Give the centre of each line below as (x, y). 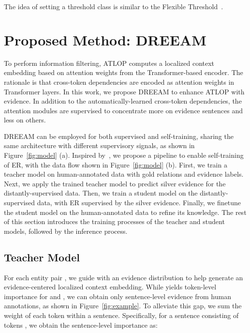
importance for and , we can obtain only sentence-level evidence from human (118, 296)
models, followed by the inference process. (66, 231)
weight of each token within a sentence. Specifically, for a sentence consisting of (121, 315)
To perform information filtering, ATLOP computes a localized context (109, 63)
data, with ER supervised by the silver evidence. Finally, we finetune (139, 203)
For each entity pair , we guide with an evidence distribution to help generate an (124, 277)
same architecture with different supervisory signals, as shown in (99, 145)
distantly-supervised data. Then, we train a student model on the (101, 193)
